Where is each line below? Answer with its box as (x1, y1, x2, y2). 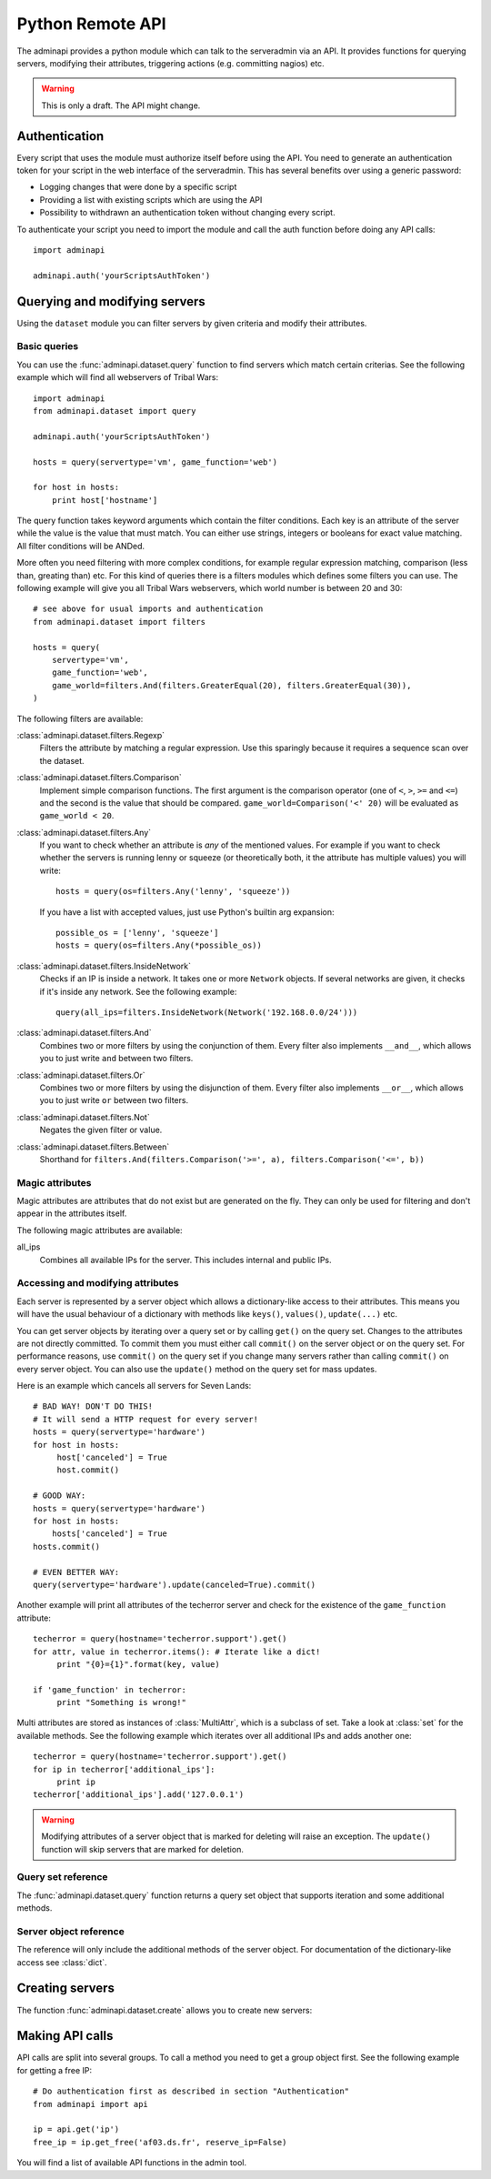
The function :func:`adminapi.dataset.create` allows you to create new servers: (16, 2004, 313, 2015)
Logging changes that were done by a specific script (39, 182, 237, 193)
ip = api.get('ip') (33, 2124, 120, 2134)
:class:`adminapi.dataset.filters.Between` (16, 1141, 170, 1152)
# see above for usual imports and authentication (33, 604, 264, 614)
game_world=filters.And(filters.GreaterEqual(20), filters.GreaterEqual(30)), (51, 680, 412, 690)
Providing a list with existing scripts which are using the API (39, 194, 263, 205)
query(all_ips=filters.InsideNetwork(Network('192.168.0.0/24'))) (55, 1007, 358, 1018)
